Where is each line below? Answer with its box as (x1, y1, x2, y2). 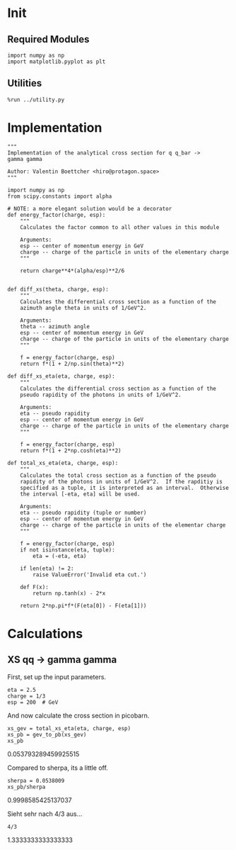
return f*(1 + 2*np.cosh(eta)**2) (20, 447, 122, 454)
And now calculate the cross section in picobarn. (7, 711, 150, 720)
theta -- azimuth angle (20, 323, 90, 330)
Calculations (7, 625, 83, 642)
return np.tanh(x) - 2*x (33, 590, 106, 597)
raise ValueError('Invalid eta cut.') (33, 571, 147, 578)
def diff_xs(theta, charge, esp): (7, 286, 110, 293)
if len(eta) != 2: (20, 565, 74, 572)
